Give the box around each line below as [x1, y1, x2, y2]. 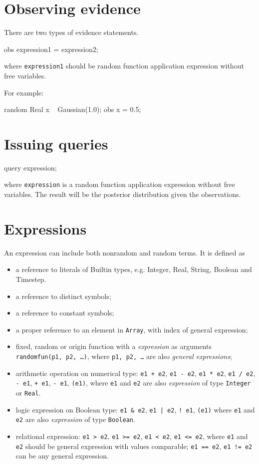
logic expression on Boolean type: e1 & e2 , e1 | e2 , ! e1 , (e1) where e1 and [15, 404, 255, 414]
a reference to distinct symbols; [15, 290, 111, 301]
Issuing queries [4, 133, 108, 153]
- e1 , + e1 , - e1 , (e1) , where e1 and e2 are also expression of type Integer [15, 377, 251, 388]
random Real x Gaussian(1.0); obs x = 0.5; [4, 104, 141, 114]
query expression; [4, 162, 57, 172]
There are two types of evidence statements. [4, 27, 139, 37]
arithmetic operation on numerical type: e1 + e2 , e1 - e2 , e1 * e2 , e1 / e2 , [15, 367, 256, 378]
